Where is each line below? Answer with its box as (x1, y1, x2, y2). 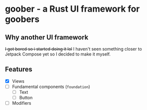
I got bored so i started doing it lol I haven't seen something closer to (5, 46, 142, 52)
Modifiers (12, 100, 31, 106)
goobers (5, 14, 40, 25)
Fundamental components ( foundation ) (12, 84, 90, 90)
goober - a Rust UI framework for (5, 3, 140, 15)
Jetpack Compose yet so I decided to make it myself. (5, 51, 111, 57)
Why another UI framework (5, 33, 88, 41)
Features (5, 65, 32, 73)
